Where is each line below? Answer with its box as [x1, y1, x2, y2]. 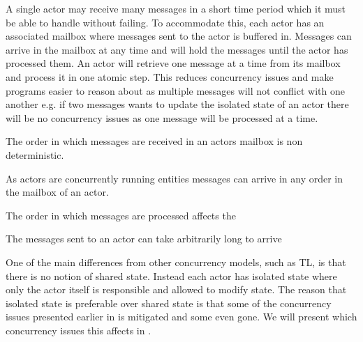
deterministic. [6, 147, 64, 162]
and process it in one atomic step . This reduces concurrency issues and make [6, 69, 334, 84]
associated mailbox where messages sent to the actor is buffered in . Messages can [6, 29, 352, 43]
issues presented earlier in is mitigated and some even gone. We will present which [6, 309, 357, 324]
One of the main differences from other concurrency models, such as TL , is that [6, 254, 346, 269]
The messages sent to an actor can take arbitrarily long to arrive [6, 231, 282, 246]
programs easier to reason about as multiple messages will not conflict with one [6, 83, 345, 98]
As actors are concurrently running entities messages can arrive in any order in [6, 171, 343, 185]
